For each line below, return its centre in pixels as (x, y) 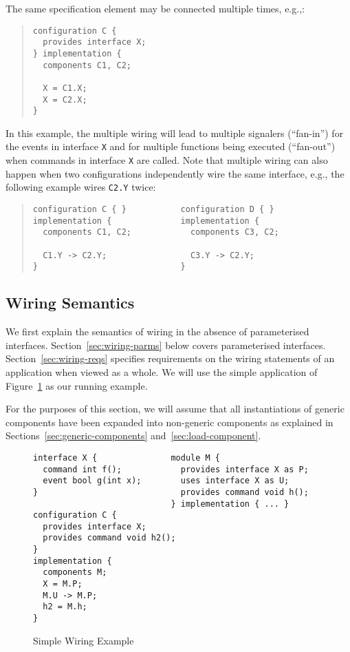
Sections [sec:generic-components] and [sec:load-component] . (133, 435)
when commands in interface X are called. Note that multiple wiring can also (167, 160)
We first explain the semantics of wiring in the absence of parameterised (157, 332)
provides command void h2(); (109, 538)
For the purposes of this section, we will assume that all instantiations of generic (175, 409)
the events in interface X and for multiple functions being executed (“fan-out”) (171, 146)
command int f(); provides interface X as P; (176, 469)
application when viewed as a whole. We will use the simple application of (162, 371)
